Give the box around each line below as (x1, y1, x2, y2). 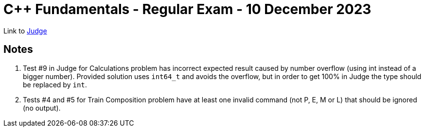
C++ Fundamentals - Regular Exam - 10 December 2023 (3, 1, 372, 17)
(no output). (23, 103, 61, 112)
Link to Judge (3, 26, 47, 35)
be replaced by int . (23, 80, 87, 89)
